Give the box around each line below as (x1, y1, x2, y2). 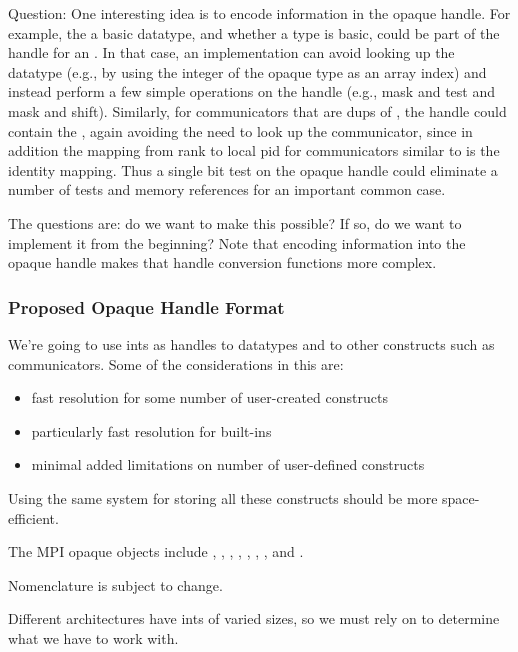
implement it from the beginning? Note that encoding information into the (8, 232, 466, 253)
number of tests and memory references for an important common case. (8, 179, 446, 200)
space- (442, 487, 480, 508)
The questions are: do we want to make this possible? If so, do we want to (8, 212, 462, 233)
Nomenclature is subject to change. (8, 574, 223, 595)
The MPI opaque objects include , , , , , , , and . (8, 541, 304, 562)
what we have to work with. (8, 627, 179, 648)
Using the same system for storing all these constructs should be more (8, 487, 438, 508)
